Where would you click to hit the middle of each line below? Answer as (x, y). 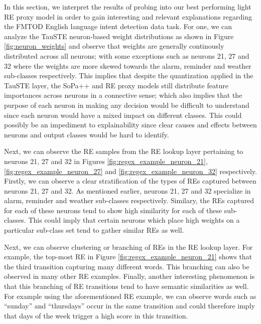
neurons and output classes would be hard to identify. (87, 134)
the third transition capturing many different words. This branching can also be (127, 266)
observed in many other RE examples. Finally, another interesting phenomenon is (129, 276)
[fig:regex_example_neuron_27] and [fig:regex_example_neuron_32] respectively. (130, 171)
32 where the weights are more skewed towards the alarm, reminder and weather (128, 65)
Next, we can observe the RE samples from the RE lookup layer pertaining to (124, 151)
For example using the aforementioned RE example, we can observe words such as (130, 296)
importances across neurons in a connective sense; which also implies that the (123, 95)
